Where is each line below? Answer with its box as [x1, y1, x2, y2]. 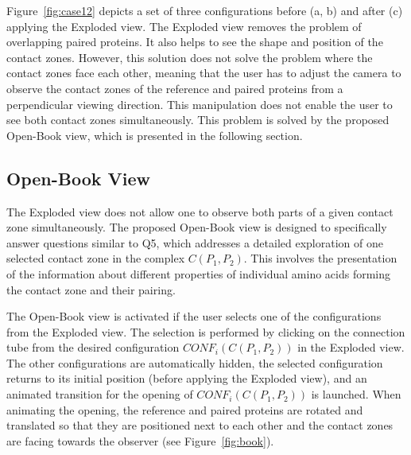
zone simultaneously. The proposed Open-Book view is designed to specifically [6, 219, 387, 235]
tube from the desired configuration [6, 339, 180, 356]
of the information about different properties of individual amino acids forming [6, 265, 391, 282]
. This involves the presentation [243, 250, 397, 266]
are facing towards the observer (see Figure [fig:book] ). [6, 432, 274, 449]
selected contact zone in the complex [6, 250, 185, 266]
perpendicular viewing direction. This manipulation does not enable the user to [6, 95, 393, 112]
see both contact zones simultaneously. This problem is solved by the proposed [6, 111, 390, 128]
